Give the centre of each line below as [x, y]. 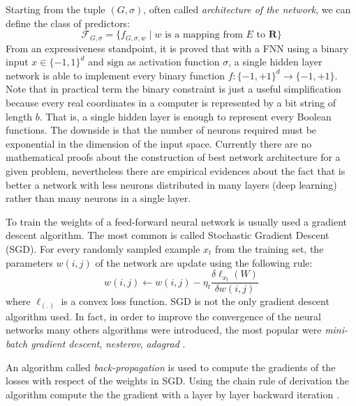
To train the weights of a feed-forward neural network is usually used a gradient [176, 221]
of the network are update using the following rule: [204, 262]
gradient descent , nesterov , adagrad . [108, 343]
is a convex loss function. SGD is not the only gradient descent [195, 301]
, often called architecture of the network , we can [247, 9]
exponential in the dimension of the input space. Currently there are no [159, 143]
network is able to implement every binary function [116, 75]
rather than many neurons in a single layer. [98, 198]
